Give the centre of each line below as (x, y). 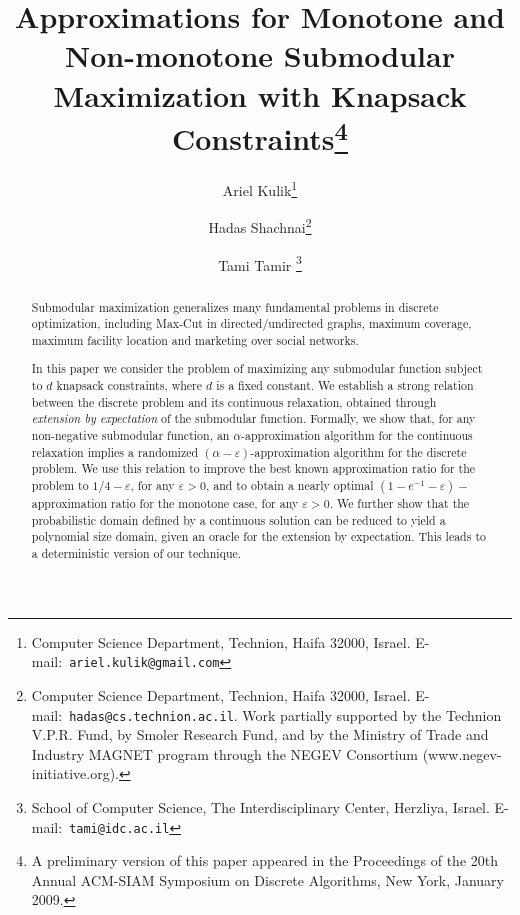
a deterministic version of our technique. (136, 553)
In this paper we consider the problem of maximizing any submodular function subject (257, 368)
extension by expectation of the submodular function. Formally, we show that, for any (253, 418)
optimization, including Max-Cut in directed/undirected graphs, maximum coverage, (251, 323)
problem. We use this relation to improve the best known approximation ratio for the (253, 468)
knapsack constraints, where (129, 385)
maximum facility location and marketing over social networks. (195, 339)
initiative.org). (75, 773)
